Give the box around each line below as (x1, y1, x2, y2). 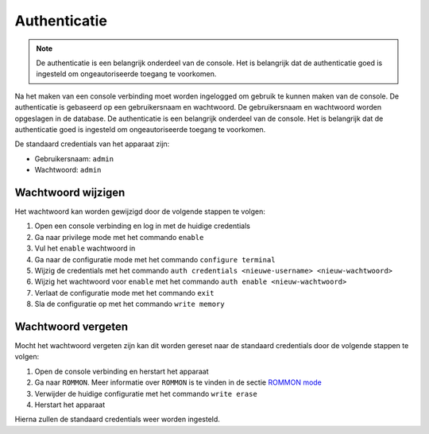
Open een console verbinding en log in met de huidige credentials (34, 221, 250, 231)
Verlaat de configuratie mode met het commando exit (34, 288, 214, 297)
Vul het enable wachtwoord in (34, 243, 136, 254)
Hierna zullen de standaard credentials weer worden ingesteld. (14, 414, 220, 424)
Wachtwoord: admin (34, 165, 102, 175)
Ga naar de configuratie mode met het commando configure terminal (34, 254, 276, 264)
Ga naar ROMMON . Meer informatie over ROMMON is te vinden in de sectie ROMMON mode (34, 378, 322, 387)
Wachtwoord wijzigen (14, 185, 126, 199)
